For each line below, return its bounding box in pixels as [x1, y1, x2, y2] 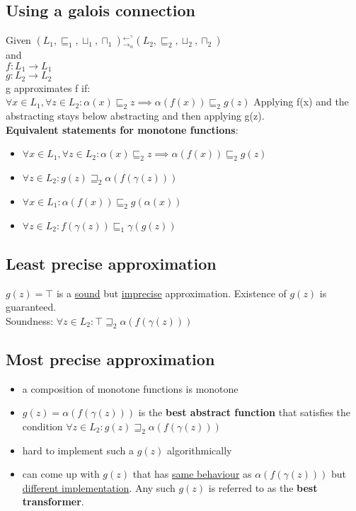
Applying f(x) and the [253, 94, 349, 109]
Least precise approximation [6, 252, 217, 274]
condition [22, 418, 63, 433]
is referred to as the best [208, 480, 318, 495]
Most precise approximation [6, 348, 215, 369]
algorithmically [167, 442, 232, 457]
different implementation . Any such [22, 480, 176, 495]
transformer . [22, 494, 84, 509]
